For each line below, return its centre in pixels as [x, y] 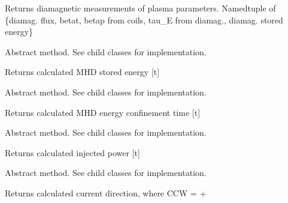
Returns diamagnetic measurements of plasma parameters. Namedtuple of [140, 8]
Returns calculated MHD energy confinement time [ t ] [103, 112]
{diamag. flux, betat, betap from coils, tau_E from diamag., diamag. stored [144, 20]
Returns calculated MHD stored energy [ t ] [82, 72]
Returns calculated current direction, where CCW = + [106, 192]
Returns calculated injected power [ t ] [72, 152]
